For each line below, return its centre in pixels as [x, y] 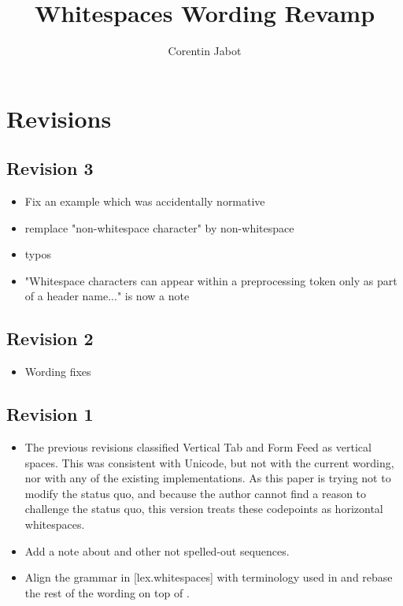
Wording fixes [58, 372]
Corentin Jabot [205, 51]
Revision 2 [50, 338]
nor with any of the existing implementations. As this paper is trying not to [208, 478]
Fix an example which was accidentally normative [145, 201]
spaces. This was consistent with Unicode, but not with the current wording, [209, 462]
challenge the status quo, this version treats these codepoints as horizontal [204, 509]
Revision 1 [50, 414]
